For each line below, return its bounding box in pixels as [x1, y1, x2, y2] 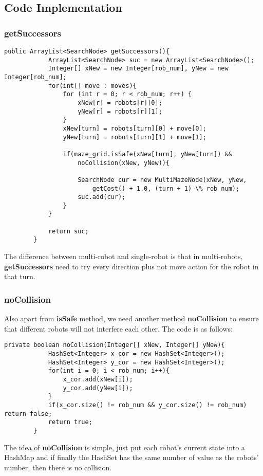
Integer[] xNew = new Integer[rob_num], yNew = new [48, 65, 229, 72]
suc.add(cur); [78, 193, 126, 201]
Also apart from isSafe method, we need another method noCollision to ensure [4, 313, 259, 324]
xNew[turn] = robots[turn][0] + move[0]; [63, 124, 206, 132]
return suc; [48, 227, 89, 235]
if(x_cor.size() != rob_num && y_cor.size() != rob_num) [48, 401, 247, 409]
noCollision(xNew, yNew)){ [78, 159, 170, 167]
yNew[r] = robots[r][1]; [78, 107, 162, 115]
